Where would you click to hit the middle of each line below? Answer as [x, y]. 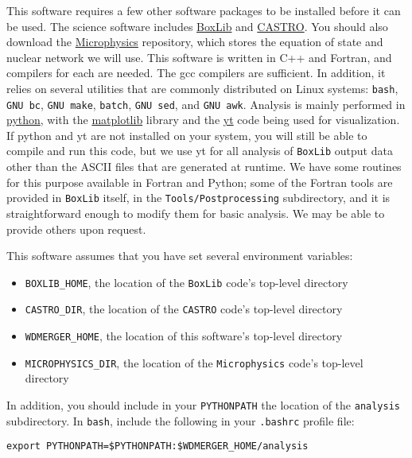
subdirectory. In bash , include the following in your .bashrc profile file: [181, 420]
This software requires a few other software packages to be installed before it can [204, 10]
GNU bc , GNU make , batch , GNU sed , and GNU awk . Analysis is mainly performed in [206, 104]
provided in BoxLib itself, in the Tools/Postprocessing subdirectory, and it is [198, 198]
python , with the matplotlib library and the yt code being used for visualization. [203, 120]
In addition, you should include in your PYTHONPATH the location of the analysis [203, 404]
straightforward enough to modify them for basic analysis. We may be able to [196, 213]
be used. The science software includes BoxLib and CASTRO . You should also [197, 26]
